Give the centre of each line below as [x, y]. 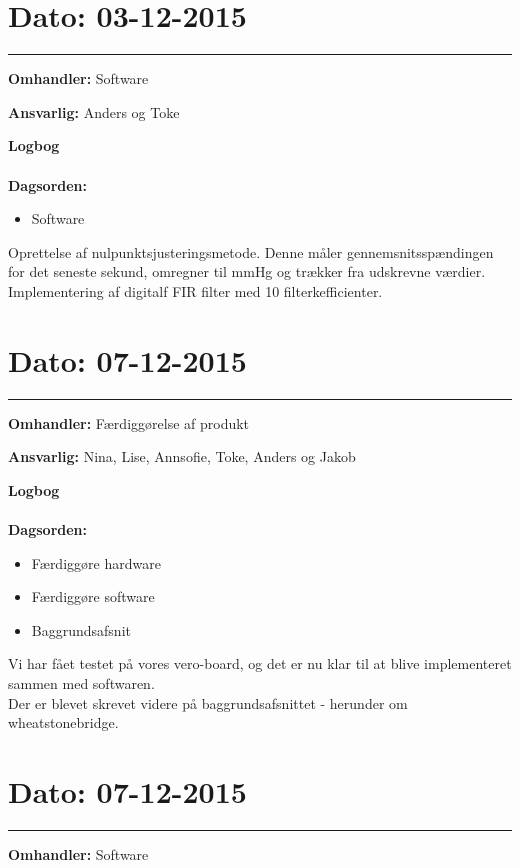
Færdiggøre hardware [96, 562]
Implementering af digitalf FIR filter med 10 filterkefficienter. [195, 290]
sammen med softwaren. [81, 682]
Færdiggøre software [93, 596]
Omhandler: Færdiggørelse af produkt [129, 422]
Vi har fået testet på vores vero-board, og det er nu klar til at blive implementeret [260, 663]
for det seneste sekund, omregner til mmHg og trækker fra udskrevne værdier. [247, 271]
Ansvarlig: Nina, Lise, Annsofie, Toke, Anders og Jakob [182, 456]
